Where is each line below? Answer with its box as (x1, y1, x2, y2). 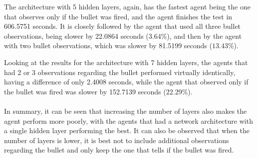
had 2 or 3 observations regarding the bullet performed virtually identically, (4, 67, 236, 77)
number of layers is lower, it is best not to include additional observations (4, 135, 229, 145)
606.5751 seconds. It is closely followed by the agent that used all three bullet (4, 21, 241, 31)
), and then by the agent (167, 30, 242, 41)
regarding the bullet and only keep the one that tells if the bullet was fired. (4, 145, 234, 155)
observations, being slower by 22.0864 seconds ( (4, 30, 149, 41)
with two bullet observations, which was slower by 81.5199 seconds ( (4, 40, 212, 51)
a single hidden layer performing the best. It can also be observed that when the (4, 125, 250, 136)
